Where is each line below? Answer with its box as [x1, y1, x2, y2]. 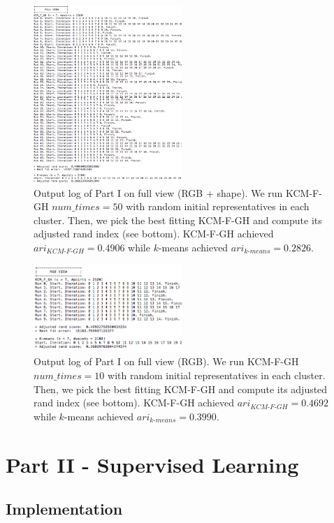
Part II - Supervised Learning [6, 450, 299, 478]
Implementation [6, 498, 123, 520]
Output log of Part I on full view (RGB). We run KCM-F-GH [34, 354, 299, 369]
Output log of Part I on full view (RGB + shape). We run [34, 185, 283, 200]
